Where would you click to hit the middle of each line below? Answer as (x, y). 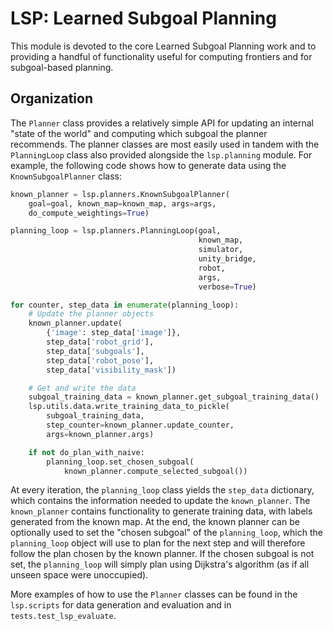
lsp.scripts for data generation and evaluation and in (121, 605)
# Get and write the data (82, 388)
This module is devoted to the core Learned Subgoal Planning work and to (163, 46)
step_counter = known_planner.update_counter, (140, 425)
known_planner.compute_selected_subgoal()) (155, 471)
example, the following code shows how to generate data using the (148, 165)
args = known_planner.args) (100, 434)
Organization (51, 98)
